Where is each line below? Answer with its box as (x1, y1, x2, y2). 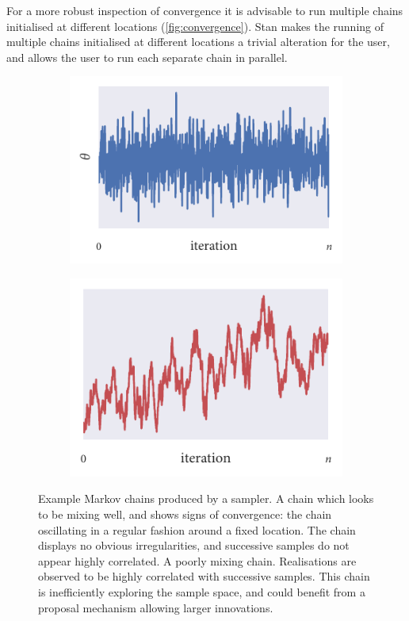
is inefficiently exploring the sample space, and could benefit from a (38, 584, 365, 600)
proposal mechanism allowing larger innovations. (38, 599, 273, 615)
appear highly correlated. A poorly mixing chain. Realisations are (38, 552, 357, 569)
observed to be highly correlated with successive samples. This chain (38, 568, 370, 585)
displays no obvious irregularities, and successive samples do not (38, 537, 350, 554)
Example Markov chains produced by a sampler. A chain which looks (38, 490, 374, 507)
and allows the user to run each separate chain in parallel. (6, 48, 288, 65)
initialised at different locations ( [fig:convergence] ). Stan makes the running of (6, 17, 384, 34)
